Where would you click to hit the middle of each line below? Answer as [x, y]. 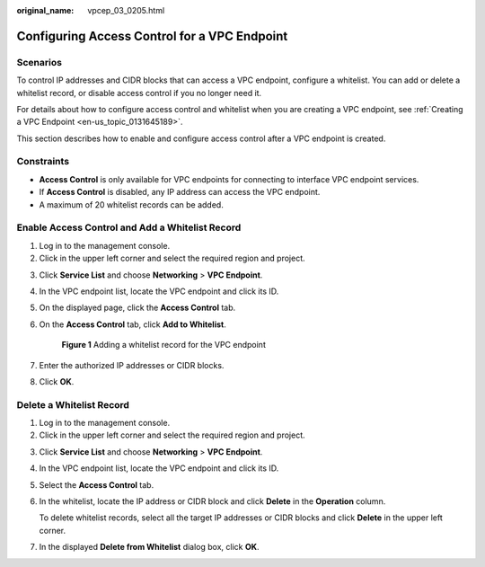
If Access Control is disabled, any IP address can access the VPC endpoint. [180, 192]
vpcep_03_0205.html [126, 10]
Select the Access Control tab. [97, 484]
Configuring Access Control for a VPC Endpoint [152, 36]
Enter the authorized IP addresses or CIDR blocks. [132, 365]
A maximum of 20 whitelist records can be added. [131, 204]
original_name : [45, 10]
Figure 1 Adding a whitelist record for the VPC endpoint [164, 345]
